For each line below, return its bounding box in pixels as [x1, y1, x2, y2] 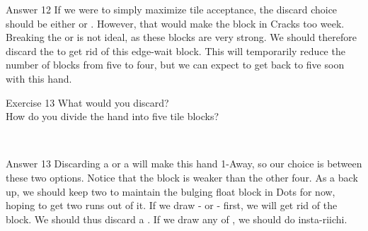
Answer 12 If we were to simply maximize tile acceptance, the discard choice [6, 2, 338, 16]
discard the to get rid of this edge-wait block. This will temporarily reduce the [6, 43, 345, 58]
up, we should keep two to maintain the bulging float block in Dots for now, [6, 184, 335, 199]
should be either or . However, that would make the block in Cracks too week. [6, 16, 345, 30]
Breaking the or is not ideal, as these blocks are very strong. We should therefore [6, 30, 357, 45]
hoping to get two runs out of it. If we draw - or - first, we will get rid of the [6, 198, 338, 213]
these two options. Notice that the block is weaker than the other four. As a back [6, 170, 358, 184]
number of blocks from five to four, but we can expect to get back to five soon [6, 57, 345, 72]
